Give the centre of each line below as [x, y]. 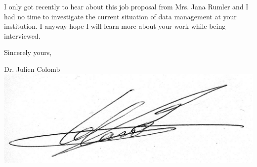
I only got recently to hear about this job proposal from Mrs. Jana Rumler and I [126, 6]
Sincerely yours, [28, 52]
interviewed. [22, 35]
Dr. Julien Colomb [32, 69]
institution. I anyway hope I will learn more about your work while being [115, 26]
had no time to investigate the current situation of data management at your [120, 16]
